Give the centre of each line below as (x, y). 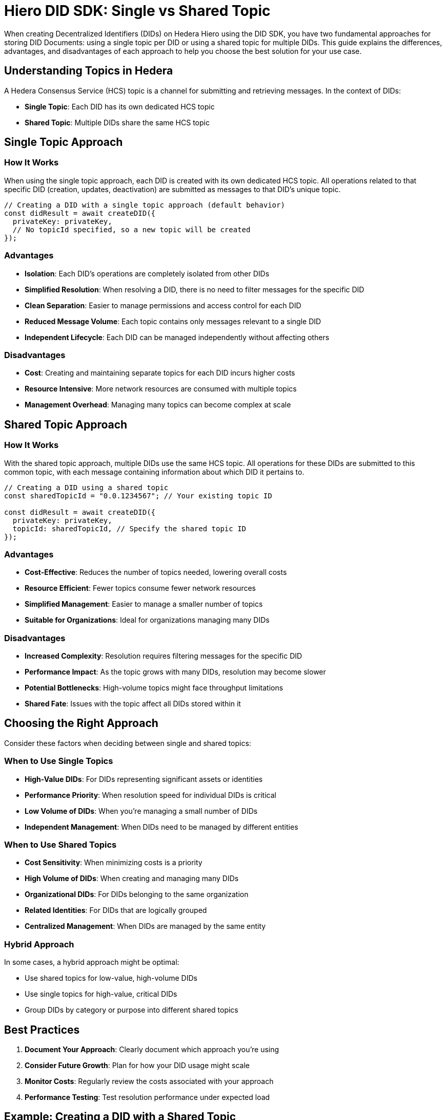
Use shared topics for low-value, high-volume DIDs (111, 978)
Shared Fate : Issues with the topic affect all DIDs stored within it (133, 704)
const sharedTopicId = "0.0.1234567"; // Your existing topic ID (138, 496)
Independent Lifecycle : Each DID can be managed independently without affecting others (177, 337)
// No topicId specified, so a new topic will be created (131, 229)
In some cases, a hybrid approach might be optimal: (92, 962)
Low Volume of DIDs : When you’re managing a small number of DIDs (141, 811)
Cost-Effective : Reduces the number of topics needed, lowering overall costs (156, 572)
